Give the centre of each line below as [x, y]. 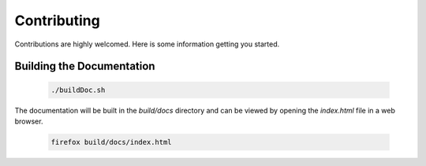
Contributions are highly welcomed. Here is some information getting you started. [147, 44]
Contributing [57, 20]
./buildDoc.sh [78, 90]
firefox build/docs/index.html [112, 142]
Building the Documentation [85, 66]
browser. [29, 121]
